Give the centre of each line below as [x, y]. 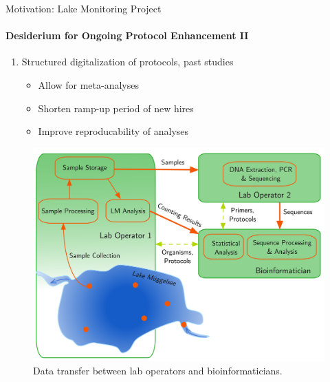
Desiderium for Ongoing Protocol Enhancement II [127, 35]
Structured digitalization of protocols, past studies [128, 62]
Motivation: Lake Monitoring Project [84, 8]
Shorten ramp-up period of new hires [116, 108]
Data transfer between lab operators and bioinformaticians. [158, 371]
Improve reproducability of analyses [113, 131]
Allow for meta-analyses [88, 84]
